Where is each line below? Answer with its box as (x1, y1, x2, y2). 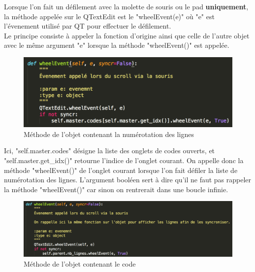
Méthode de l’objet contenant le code (24, 258, 136, 269)
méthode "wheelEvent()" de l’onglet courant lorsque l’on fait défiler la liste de (4, 165, 238, 175)
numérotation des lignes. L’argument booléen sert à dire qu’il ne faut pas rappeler (4, 174, 252, 185)
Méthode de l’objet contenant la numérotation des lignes (24, 129, 194, 139)
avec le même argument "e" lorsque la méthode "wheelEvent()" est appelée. (4, 40, 229, 50)
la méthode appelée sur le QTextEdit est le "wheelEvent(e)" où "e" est (4, 11, 215, 21)
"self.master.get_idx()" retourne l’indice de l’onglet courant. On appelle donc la (4, 155, 244, 165)
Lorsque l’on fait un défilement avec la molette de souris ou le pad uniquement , (4, 1, 249, 11)
